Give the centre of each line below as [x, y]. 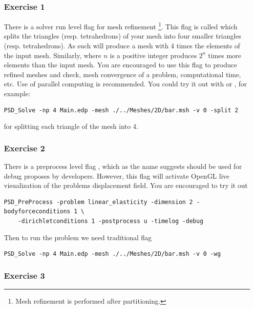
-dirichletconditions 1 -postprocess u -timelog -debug [111, 221]
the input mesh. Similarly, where [53, 55]
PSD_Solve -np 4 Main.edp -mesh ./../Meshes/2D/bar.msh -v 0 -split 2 [121, 110]
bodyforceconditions [37, 212]
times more [225, 55]
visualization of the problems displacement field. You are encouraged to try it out [126, 185]
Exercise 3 [24, 275]
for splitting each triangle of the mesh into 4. [71, 126]
